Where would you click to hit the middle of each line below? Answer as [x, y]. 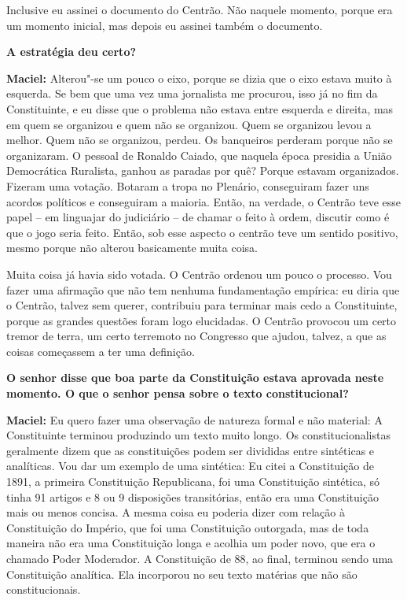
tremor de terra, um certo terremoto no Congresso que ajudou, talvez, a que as [196, 336]
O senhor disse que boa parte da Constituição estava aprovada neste [195, 378]
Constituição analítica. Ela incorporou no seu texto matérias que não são [182, 574]
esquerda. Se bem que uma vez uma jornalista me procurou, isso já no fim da [192, 93]
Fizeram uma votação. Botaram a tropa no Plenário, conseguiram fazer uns [188, 185]
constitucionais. [44, 589]
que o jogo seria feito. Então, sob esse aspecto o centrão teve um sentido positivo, [202, 232]
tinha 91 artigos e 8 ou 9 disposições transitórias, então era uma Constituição [192, 496]
